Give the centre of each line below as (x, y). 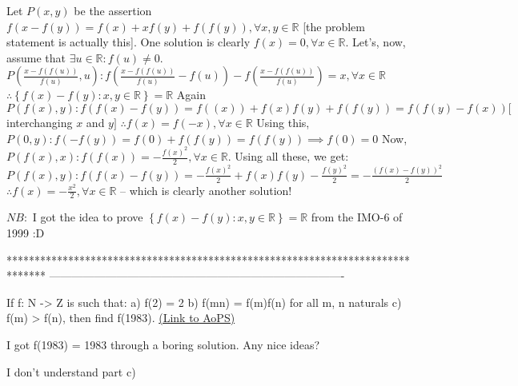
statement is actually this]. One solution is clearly (128, 42)
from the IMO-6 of (357, 217)
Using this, (283, 122)
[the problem (334, 26)
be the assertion (113, 10)
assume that (36, 57)
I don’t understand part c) (71, 371)
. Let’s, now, (375, 42)
